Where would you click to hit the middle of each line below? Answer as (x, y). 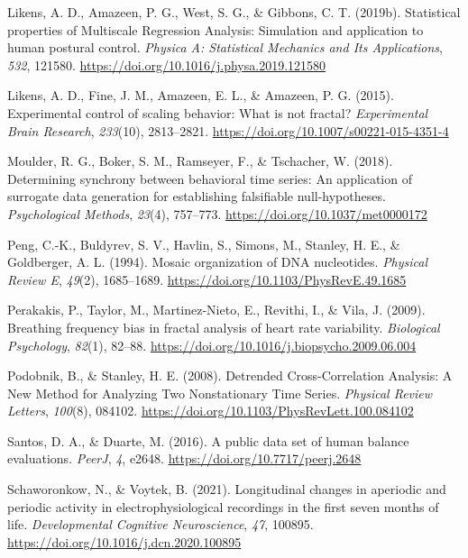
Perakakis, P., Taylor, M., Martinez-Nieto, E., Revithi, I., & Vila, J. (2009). (216, 310)
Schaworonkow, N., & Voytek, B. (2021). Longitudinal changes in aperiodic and (227, 489)
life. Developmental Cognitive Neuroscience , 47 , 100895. (161, 524)
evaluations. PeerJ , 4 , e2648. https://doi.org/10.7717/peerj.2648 (184, 458)
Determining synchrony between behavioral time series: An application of (210, 178)
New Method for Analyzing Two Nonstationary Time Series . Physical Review (220, 393)
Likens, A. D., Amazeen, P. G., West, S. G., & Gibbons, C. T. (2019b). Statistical (234, 12)
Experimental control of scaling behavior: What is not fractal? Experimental (218, 112)
